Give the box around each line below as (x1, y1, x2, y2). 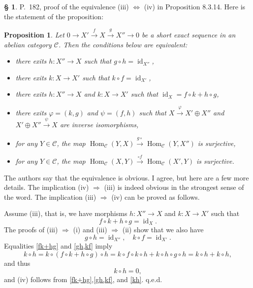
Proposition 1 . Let (4, 29, 64, 39)
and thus (4, 257, 31, 268)
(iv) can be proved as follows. (111, 191, 200, 202)
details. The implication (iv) (4, 182, 89, 192)
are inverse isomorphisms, (60, 119, 139, 130)
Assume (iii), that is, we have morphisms (4, 208, 127, 218)
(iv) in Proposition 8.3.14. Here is (144, 1, 246, 11)
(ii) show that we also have (122, 224, 204, 235)
